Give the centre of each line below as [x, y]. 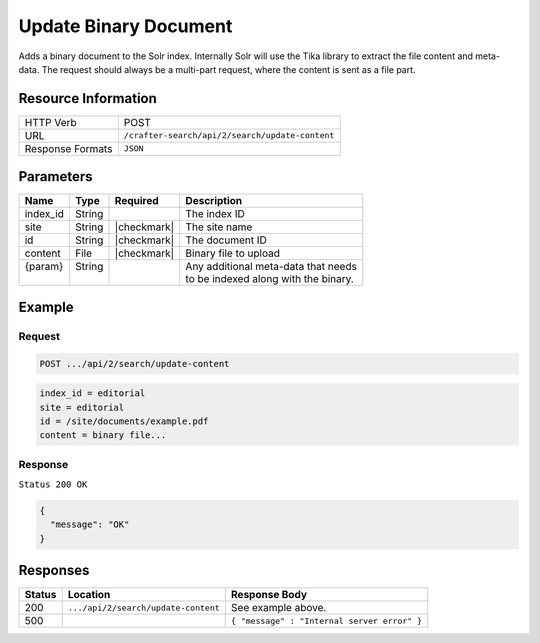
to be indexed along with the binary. [269, 279]
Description [214, 201]
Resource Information [87, 98]
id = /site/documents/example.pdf [124, 421]
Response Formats [68, 148]
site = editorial [82, 407]
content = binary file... [103, 435]
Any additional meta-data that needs [271, 267]
